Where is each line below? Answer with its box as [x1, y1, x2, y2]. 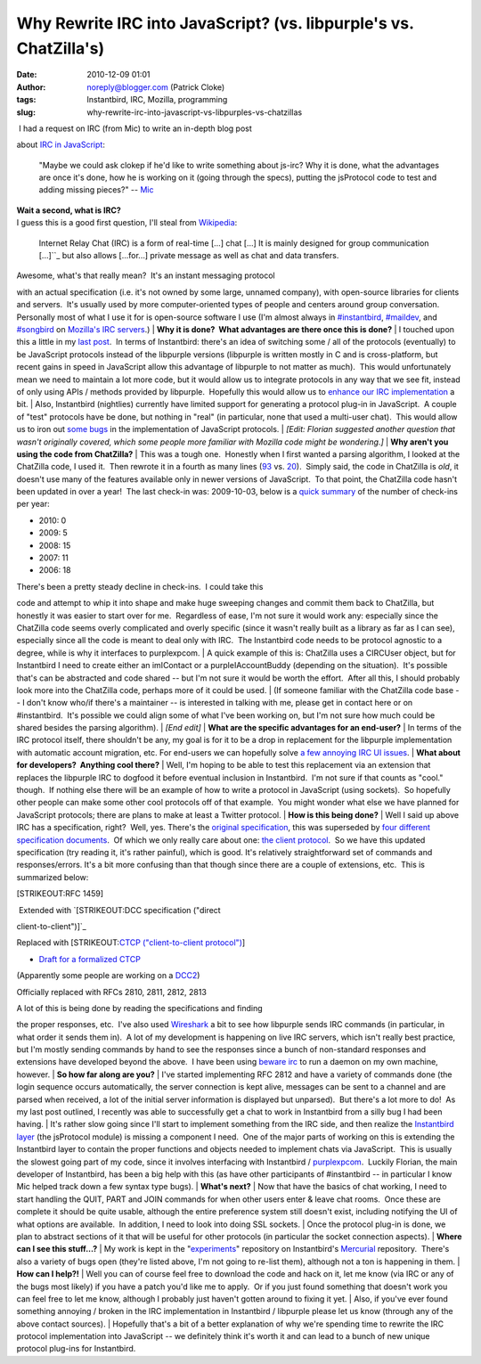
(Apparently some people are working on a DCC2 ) [16, 970, 200, 981]
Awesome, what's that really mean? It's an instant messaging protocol [16, 270, 275, 281]
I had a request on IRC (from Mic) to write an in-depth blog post [18, 123, 253, 134]
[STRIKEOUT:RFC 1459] [16, 888, 104, 899]
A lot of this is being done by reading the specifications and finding [16, 1002, 263, 1013]
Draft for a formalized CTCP [38, 953, 142, 964]
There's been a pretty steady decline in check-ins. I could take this [16, 581, 264, 592]
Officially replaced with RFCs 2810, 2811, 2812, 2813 [16, 986, 207, 997]
